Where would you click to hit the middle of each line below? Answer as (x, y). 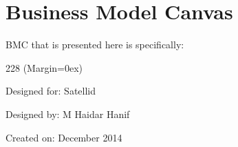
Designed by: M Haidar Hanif (68, 114)
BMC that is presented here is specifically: (95, 45)
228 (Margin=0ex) (44, 67)
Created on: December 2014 (64, 137)
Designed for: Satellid (51, 91)
